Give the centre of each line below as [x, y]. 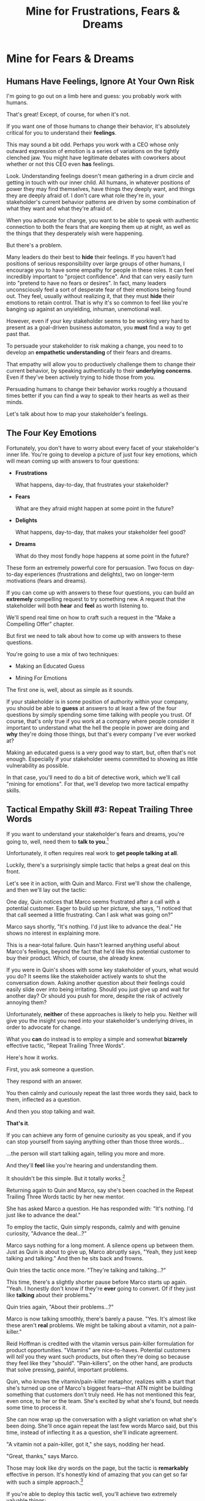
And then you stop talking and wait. [51, 1112]
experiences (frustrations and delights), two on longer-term [99, 574]
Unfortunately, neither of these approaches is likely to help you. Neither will [102, 1014]
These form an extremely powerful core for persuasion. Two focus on [94, 567]
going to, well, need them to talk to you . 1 [58, 841]
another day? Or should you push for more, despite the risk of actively [95, 996]
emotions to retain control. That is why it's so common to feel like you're [97, 302]
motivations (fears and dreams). [47, 580]
